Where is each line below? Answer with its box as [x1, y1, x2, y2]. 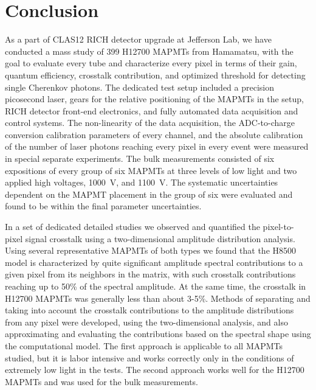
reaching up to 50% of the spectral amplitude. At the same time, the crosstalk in [5, 280, 306, 292]
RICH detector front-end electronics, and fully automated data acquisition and [5, 104, 298, 117]
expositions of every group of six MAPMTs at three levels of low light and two [5, 164, 297, 176]
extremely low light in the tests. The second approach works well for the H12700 [5, 363, 304, 376]
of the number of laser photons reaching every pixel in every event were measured [5, 140, 309, 153]
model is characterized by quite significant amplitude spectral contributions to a [5, 256, 303, 268]
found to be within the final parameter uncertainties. [5, 200, 202, 212]
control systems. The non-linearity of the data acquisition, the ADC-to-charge [5, 116, 295, 129]
